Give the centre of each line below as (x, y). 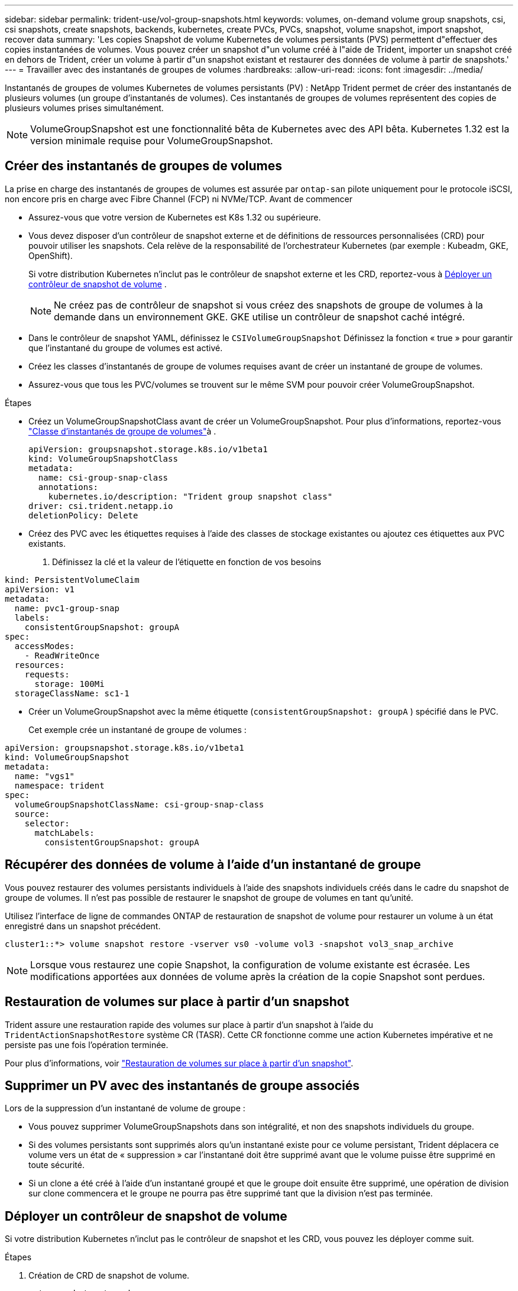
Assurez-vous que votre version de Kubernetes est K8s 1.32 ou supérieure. (175, 217)
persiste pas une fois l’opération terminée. (87, 1045)
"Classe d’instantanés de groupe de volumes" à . (122, 431)
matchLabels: (64, 833)
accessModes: (45, 646)
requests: (47, 674)
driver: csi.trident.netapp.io (101, 506)
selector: (47, 823)
